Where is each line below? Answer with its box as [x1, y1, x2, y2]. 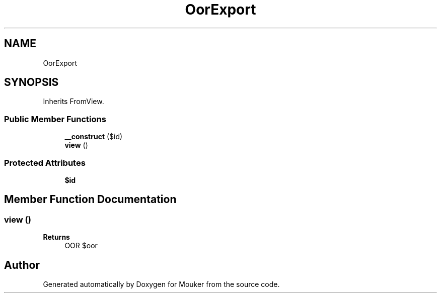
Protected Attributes [4, 157, 86, 168]
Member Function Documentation [4, 193, 177, 206]
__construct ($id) [64, 132, 123, 141]
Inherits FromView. [43, 97, 104, 106]
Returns [43, 233, 70, 242]
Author [4, 258, 40, 271]
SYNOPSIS [4, 76, 59, 89]
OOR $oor [64, 241, 98, 250]
